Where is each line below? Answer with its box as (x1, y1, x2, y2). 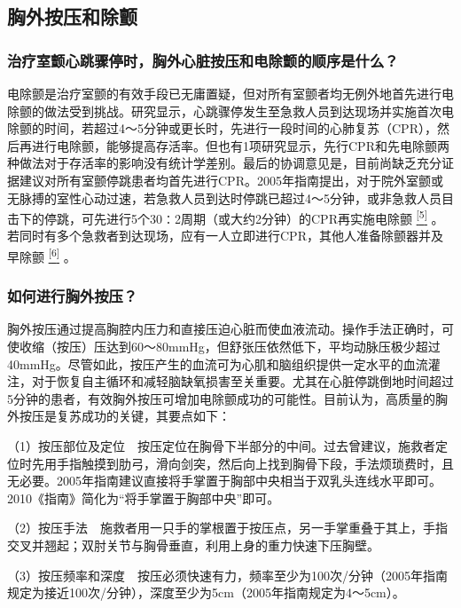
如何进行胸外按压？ (7, 285, 138, 307)
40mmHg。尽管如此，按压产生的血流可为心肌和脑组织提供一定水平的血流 (7, 354, 428, 373)
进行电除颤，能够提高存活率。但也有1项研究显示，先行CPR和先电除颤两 (31, 136, 449, 154)
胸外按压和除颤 (7, 3, 137, 30)
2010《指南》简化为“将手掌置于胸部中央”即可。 (7, 488, 280, 507)
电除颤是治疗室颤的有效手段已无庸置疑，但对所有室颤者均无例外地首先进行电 (7, 84, 454, 102)
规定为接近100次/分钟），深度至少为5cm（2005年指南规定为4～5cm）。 (7, 583, 405, 602)
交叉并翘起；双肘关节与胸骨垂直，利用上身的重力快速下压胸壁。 (7, 536, 379, 554)
